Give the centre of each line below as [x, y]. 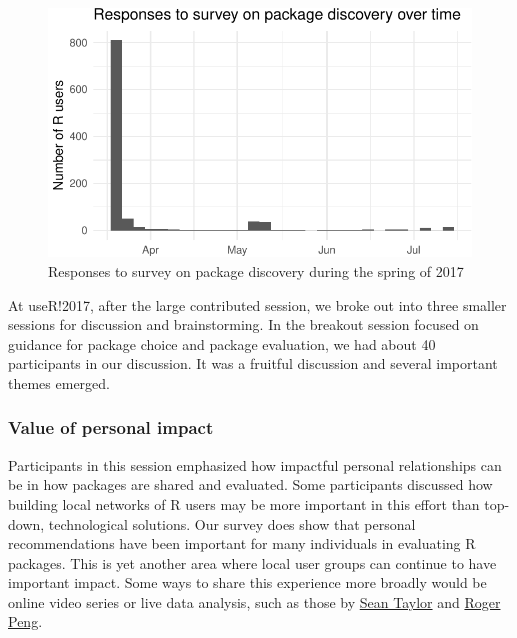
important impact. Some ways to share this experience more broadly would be [247, 582]
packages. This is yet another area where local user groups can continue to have [252, 562]
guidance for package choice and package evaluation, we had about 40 [222, 343]
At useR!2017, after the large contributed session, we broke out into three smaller [257, 304]
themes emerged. [59, 382]
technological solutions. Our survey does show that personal [232, 523]
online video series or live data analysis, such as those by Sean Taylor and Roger [254, 601]
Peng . [25, 621]
